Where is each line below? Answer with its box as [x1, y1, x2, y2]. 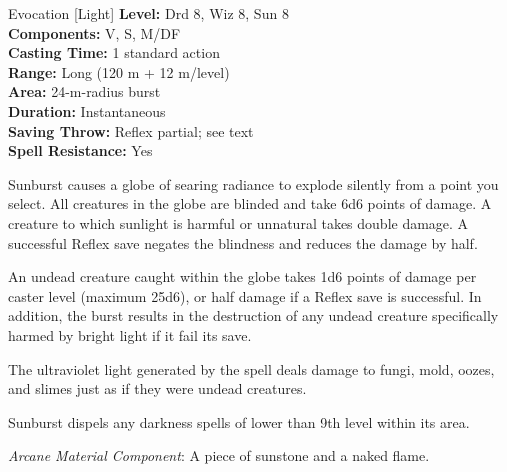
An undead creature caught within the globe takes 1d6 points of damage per [8, 266, 477, 287]
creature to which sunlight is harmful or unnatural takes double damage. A [8, 212, 469, 233]
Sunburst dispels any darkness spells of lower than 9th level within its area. [8, 411, 470, 432]
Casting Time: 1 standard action [8, 42, 220, 63]
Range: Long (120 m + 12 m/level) [8, 61, 230, 82]
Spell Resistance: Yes [8, 140, 153, 161]
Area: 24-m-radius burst [8, 81, 161, 102]
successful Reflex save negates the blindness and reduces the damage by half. [8, 232, 478, 253]
